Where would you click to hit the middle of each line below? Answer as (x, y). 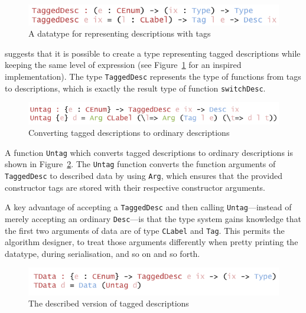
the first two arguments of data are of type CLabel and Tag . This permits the (145, 230)
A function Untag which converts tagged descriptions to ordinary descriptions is (149, 152)
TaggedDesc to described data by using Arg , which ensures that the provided (144, 176)
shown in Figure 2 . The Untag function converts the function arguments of (140, 164)
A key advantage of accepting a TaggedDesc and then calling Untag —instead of (148, 207)
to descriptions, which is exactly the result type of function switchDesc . (135, 88)
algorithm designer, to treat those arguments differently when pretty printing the (152, 242)
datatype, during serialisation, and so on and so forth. (102, 253)
